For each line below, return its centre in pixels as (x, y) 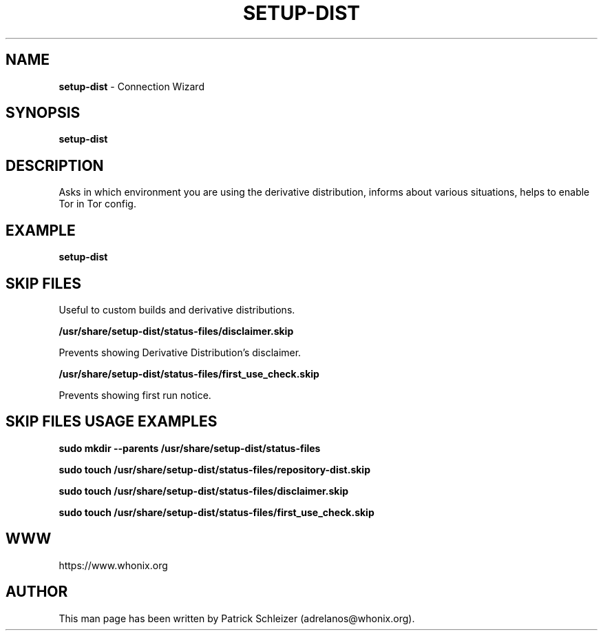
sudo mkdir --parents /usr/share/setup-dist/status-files (190, 448)
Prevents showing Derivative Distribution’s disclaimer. (180, 352)
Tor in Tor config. (97, 204)
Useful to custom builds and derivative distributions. (177, 309)
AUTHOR (37, 592)
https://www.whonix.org (113, 565)
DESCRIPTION (55, 165)
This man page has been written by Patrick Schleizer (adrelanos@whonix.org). (237, 618)
